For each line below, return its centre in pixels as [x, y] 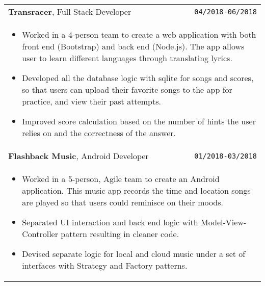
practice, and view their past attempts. [91, 101]
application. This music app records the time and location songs [136, 190]
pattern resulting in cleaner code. [120, 234]
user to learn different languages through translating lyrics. [127, 58]
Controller [40, 234]
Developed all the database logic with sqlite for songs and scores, [138, 78]
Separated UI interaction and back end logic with [110, 222]
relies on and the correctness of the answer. [99, 133]
